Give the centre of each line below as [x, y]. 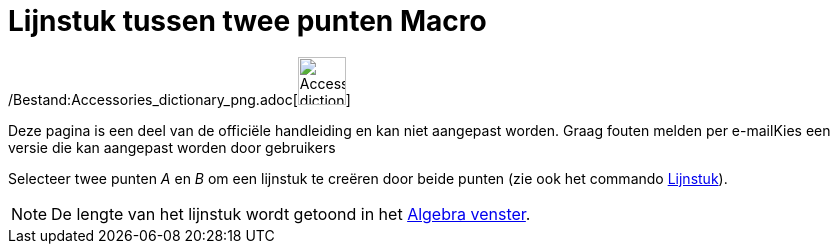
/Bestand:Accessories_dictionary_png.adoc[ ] [179, 99]
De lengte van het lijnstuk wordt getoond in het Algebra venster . [291, 213]
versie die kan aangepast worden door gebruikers [172, 147]
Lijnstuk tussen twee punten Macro [247, 21]
